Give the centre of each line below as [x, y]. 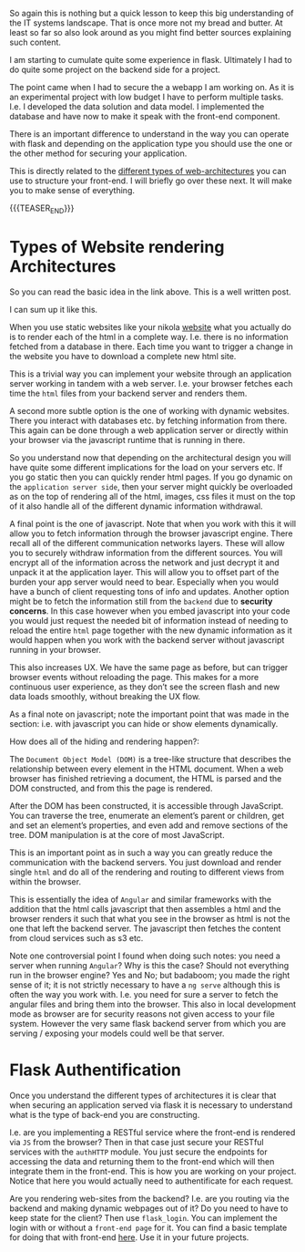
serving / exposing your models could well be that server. [117, 1033]
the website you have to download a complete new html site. [123, 356]
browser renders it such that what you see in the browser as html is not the [150, 918]
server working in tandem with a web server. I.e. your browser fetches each [151, 383]
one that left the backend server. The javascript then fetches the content [145, 928]
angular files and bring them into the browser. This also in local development [153, 1004]
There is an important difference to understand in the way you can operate [149, 134]
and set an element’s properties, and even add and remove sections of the [149, 825]
